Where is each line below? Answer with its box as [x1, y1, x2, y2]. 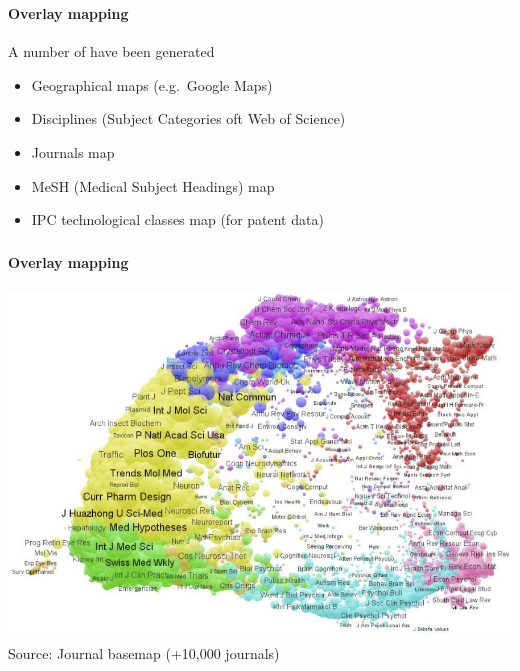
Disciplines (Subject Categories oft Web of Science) [31, 108, 346, 129]
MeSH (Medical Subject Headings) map [31, 175, 275, 196]
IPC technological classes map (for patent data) [31, 209, 324, 230]
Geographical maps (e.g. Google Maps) [31, 74, 273, 95]
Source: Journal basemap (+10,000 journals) [8, 642, 280, 663]
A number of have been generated [8, 41, 215, 62]
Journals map [31, 141, 115, 162]
